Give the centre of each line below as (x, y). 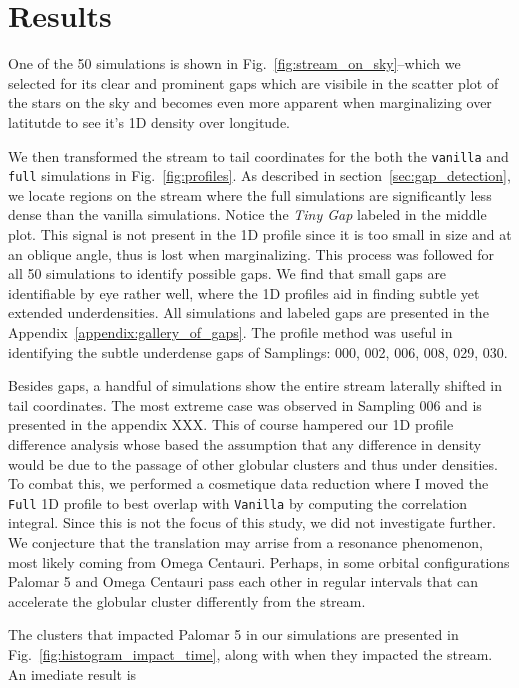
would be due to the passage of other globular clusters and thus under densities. (253, 463)
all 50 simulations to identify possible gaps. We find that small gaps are (227, 273)
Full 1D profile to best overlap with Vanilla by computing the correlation (238, 502)
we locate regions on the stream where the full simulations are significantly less (250, 194)
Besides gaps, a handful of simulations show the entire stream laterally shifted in (255, 385)
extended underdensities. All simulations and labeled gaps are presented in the (248, 312)
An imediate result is (72, 673)
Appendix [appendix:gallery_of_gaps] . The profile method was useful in (230, 331)
